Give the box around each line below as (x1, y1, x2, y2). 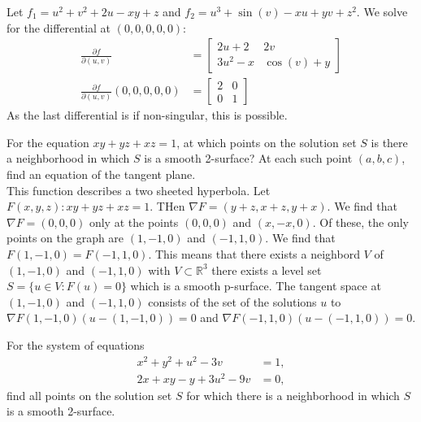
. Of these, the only (312, 213, 410, 230)
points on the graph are (7, 229, 124, 246)
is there (371, 133, 408, 150)
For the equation (7, 133, 89, 150)
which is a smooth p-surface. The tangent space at (130, 277, 381, 294)
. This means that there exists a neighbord (148, 246, 360, 262)
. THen (150, 198, 185, 215)
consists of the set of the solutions (148, 293, 317, 310)
